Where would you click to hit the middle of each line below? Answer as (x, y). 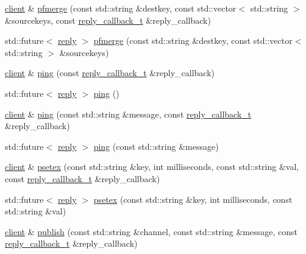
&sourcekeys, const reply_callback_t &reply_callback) (108, 20)
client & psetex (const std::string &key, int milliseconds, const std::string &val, (152, 167)
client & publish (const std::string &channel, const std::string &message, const (151, 231)
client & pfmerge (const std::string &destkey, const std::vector (121, 8)
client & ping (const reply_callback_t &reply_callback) (110, 73)
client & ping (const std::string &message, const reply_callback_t (128, 114)
